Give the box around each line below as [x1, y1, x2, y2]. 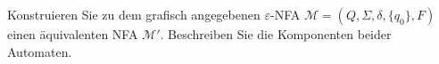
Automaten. [7, 42, 72, 60]
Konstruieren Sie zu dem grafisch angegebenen [7, 5, 261, 23]
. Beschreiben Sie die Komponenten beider [160, 25, 392, 43]
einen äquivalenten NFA [7, 25, 138, 43]
